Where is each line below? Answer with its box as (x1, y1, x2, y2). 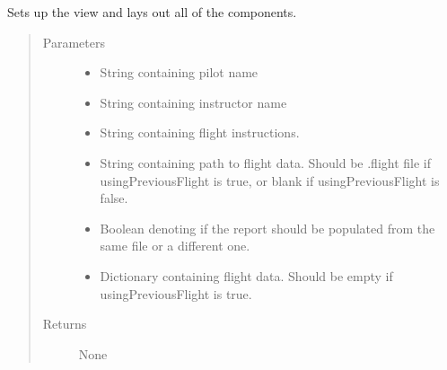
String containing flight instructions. (100, 123, 300, 142)
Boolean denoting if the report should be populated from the (100, 218, 435, 237)
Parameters (42, 32, 105, 51)
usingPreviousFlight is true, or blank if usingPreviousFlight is (100, 171, 440, 189)
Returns (42, 314, 87, 333)
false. (100, 189, 128, 207)
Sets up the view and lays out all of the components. (7, 3, 297, 21)
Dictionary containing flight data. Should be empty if (100, 266, 393, 285)
